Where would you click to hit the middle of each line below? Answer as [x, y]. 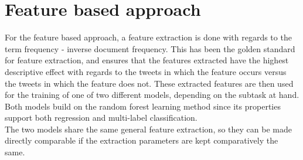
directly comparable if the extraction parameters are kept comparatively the [142, 140]
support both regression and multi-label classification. [101, 118]
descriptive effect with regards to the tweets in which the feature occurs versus [146, 71]
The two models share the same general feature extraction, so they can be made [148, 129]
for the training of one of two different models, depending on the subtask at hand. [152, 95]
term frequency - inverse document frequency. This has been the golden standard [150, 48]
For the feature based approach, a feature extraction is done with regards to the [148, 37]
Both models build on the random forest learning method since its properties [143, 106]
